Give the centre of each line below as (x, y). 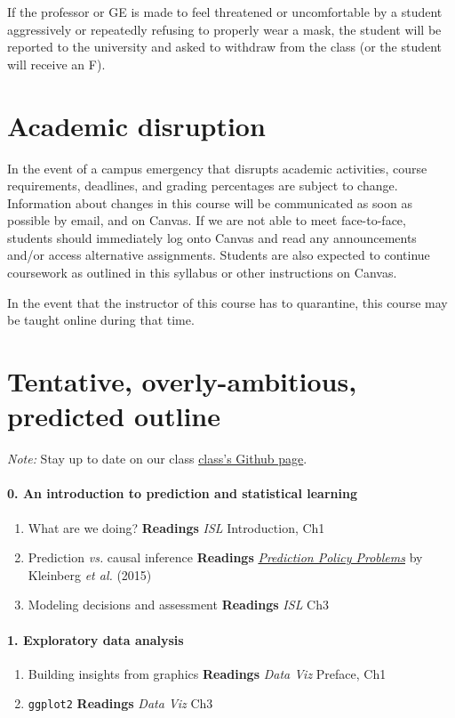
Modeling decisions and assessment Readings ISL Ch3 (178, 605)
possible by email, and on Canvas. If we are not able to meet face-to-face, (207, 220)
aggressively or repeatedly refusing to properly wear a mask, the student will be (224, 29)
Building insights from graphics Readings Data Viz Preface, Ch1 (207, 673)
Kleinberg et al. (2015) (90, 574)
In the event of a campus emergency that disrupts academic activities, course (217, 168)
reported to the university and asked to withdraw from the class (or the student (225, 47)
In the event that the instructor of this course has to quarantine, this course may (227, 302)
